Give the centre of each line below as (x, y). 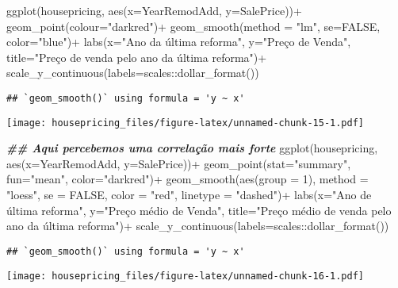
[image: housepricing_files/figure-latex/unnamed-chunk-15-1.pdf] (186, 123)
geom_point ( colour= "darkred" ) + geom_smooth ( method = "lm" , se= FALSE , (193, 26)
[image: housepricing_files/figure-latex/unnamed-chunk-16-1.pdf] (186, 276)
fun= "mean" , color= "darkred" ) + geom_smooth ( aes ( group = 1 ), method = (188, 179)
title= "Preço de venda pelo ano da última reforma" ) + (137, 57)
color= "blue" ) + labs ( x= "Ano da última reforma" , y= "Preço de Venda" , (179, 42)
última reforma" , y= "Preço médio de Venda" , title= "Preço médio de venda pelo (199, 210)
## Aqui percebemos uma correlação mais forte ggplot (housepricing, (192, 148)
